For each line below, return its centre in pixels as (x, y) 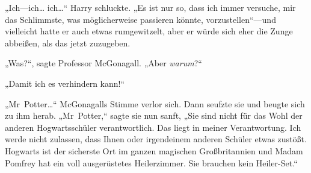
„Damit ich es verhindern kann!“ (65, 83)
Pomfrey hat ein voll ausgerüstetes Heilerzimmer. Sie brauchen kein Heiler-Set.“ (151, 162)
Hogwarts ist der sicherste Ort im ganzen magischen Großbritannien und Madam (154, 150)
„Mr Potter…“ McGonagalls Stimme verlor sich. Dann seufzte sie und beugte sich (155, 103)
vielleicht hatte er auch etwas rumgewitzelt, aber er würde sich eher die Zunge (149, 31)
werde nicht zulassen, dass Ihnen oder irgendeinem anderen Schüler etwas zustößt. (156, 139)
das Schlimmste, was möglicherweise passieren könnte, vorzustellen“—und (140, 19)
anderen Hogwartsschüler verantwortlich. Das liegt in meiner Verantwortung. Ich (153, 127)
